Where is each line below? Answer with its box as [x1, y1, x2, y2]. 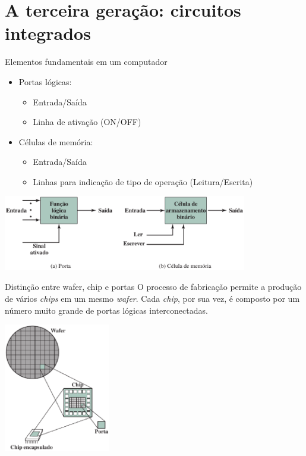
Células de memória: [18, 135, 93, 148]
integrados [5, 21, 91, 45]
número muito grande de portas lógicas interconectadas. [5, 304, 208, 316]
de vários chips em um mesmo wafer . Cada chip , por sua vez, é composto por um [5, 292, 300, 305]
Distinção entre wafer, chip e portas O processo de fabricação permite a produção [5, 280, 302, 293]
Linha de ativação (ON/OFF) [33, 115, 141, 128]
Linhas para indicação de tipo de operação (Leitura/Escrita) [33, 175, 253, 188]
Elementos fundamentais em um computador [5, 55, 168, 68]
